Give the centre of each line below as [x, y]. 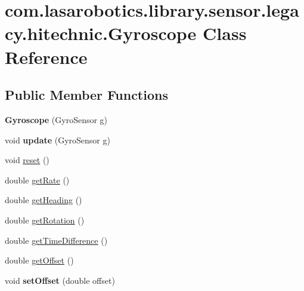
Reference [46, 56]
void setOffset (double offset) [60, 280]
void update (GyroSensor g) [58, 140]
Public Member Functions [86, 95]
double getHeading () [44, 200]
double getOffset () [39, 260]
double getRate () [37, 180]
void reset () [27, 160]
